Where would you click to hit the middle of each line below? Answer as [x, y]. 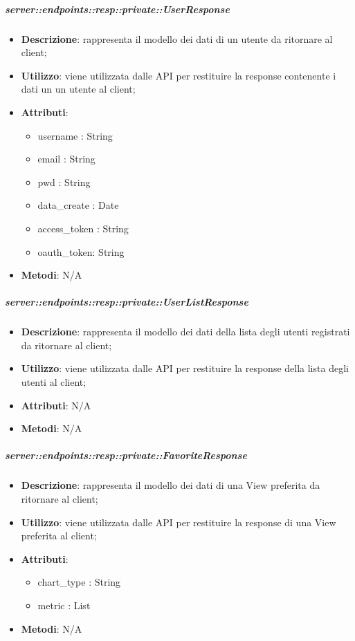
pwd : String [64, 182]
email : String [66, 159]
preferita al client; [59, 536]
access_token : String [83, 228]
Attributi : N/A [56, 405]
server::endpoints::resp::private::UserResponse [117, 9]
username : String [75, 135]
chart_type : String [79, 582]
